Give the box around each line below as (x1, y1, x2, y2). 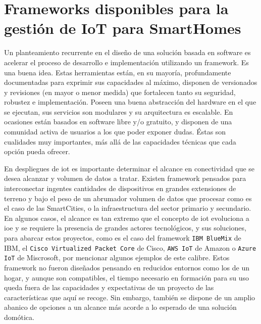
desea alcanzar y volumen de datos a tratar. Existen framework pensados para (4, 173, 246, 183)
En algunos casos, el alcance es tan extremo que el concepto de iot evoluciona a (4, 212, 249, 223)
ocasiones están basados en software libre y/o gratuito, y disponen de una (4, 116, 232, 127)
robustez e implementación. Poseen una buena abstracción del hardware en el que (4, 97, 256, 107)
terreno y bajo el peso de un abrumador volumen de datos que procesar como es (4, 193, 252, 203)
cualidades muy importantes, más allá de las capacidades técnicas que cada (4, 136, 236, 147)
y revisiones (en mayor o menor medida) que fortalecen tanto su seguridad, (4, 86, 236, 97)
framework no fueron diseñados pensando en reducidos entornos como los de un (4, 262, 249, 272)
